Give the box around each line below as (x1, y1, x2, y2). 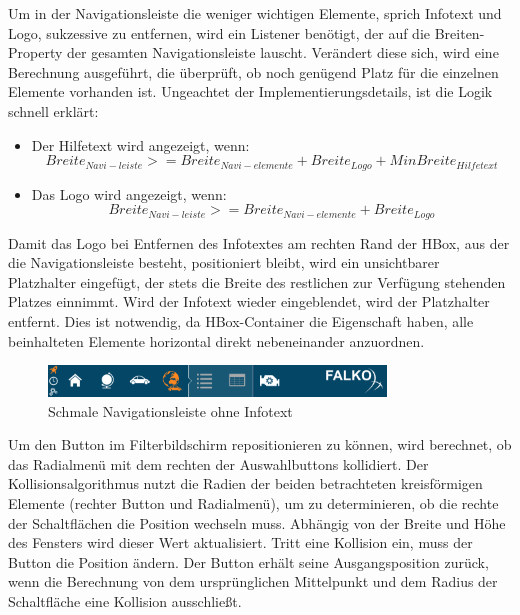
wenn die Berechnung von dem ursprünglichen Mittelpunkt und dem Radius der (8, 571, 498, 592)
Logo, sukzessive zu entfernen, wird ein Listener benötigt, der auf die (8, 22, 431, 43)
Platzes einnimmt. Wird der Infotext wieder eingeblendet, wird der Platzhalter (8, 291, 490, 312)
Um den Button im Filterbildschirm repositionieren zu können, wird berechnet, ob (8, 434, 512, 455)
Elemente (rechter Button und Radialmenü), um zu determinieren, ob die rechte (8, 493, 499, 514)
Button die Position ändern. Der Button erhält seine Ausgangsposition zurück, (8, 551, 489, 572)
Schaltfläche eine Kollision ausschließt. (8, 590, 242, 611)
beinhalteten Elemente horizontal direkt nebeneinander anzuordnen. (8, 330, 425, 351)
